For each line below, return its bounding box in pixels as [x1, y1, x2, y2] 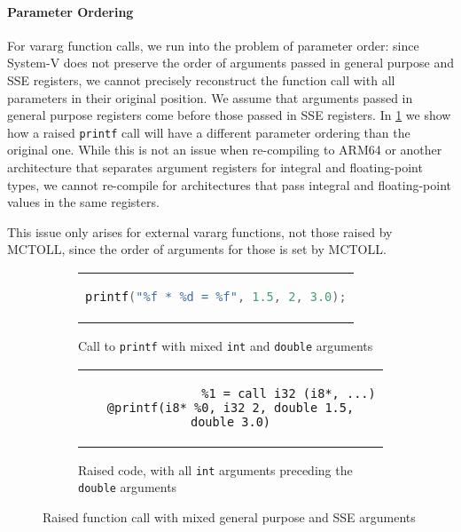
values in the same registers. [7, 193, 160, 211]
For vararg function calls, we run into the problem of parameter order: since [7, 36, 419, 54]
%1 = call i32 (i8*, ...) [201, 385, 376, 401]
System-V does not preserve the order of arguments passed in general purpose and [7, 53, 455, 72]
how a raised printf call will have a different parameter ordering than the [7, 123, 410, 141]
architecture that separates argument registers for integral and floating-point [7, 158, 423, 177]
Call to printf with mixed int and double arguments [78, 336, 373, 354]
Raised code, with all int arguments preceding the [78, 460, 353, 479]
